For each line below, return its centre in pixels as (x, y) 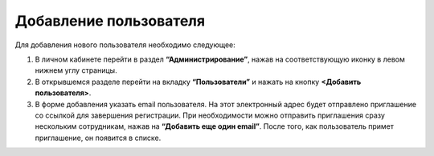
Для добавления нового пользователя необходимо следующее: (125, 45)
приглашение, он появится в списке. (98, 138)
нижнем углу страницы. (76, 70)
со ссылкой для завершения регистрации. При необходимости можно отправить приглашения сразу (210, 115)
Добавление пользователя (110, 21)
